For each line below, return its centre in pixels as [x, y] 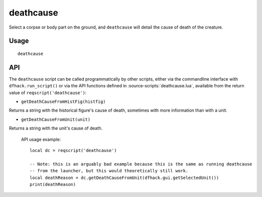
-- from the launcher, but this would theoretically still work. [109, 171]
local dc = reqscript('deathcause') [73, 150]
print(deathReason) [53, 184]
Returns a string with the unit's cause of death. [56, 128]
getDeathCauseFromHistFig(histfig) [64, 102]
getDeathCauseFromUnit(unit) [56, 119]
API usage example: [41, 139]
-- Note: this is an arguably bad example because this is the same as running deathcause [141, 164]
